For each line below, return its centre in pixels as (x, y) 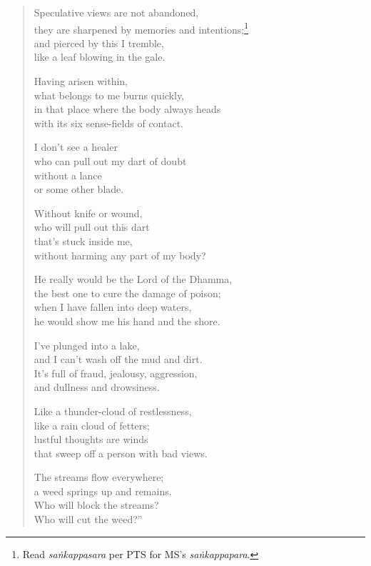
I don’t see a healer (76, 147)
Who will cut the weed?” (88, 519)
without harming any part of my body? (120, 255)
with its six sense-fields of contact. (108, 123)
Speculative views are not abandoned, (116, 12)
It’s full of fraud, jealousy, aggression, (116, 373)
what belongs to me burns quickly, (109, 95)
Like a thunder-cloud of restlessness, (113, 411)
